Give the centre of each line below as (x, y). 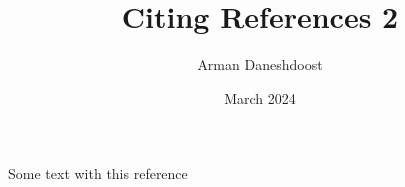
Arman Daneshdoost (260, 64)
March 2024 (260, 97)
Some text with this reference (98, 173)
